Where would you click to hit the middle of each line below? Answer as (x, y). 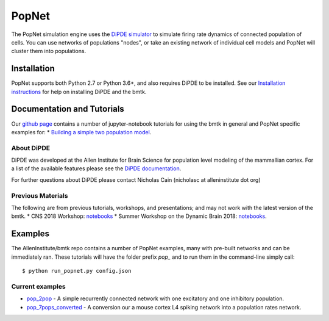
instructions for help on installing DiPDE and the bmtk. (79, 92)
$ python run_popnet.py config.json (77, 271)
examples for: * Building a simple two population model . (81, 132)
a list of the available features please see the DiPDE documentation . (96, 168)
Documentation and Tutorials (68, 109)
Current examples (39, 286)
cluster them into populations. (49, 51)
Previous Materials (40, 195)
